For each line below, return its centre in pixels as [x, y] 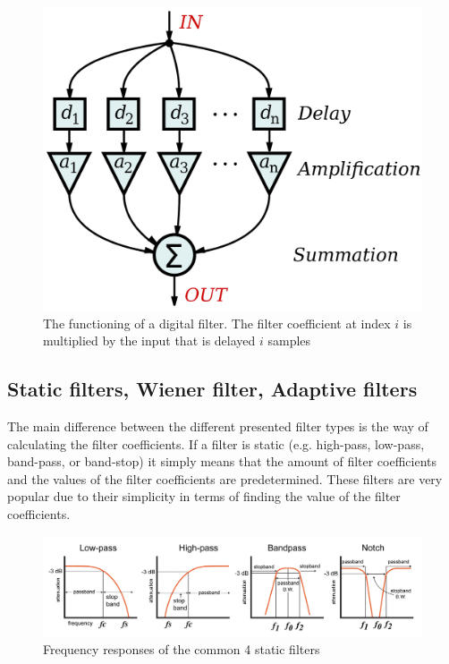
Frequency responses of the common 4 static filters [182, 649]
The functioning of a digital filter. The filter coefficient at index [217, 323]
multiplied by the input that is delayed [149, 341]
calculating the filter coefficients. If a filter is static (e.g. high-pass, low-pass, [216, 443]
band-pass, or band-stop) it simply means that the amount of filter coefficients [222, 461]
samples [289, 341]
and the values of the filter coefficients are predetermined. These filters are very [225, 478]
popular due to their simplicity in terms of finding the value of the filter [204, 496]
